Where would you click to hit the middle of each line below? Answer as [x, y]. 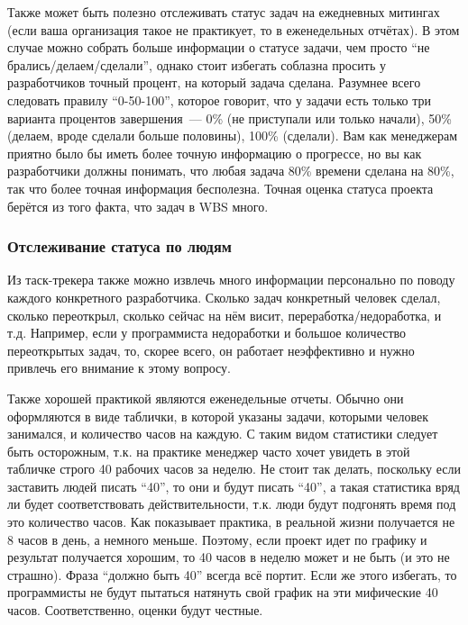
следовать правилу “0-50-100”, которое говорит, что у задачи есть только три [219, 100]
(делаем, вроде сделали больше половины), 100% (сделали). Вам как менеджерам [233, 136]
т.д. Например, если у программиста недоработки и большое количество [207, 333]
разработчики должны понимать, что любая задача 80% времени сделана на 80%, [231, 171]
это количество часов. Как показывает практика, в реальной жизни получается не [231, 522]
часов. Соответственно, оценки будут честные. [135, 610]
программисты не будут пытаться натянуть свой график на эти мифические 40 [223, 592]
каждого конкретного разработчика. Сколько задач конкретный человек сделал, [224, 297]
